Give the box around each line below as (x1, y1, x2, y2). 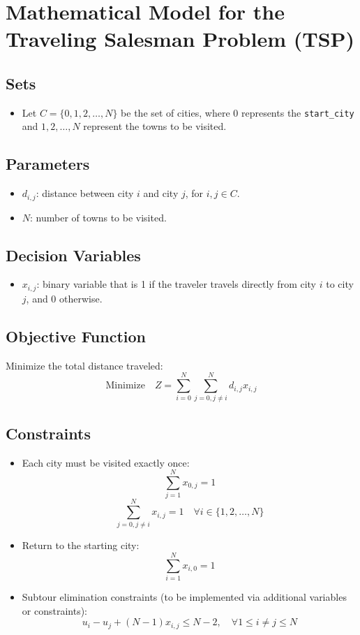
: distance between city (36, 186, 134, 200)
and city (143, 186, 179, 200)
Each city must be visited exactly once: (22, 455, 190, 469)
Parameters (6, 153, 90, 175)
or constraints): (22, 603, 87, 618)
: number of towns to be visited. (30, 210, 167, 224)
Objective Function (6, 325, 147, 346)
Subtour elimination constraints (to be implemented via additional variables (22, 590, 347, 604)
